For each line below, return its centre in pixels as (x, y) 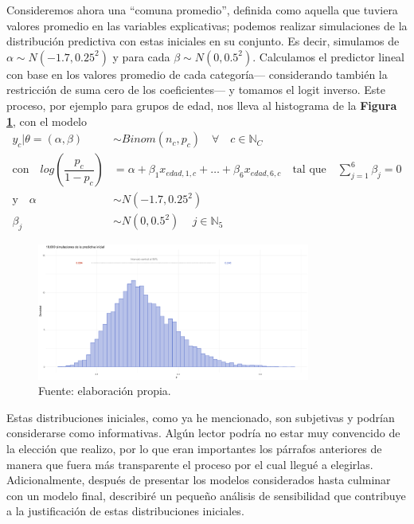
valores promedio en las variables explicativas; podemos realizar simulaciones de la (207, 25)
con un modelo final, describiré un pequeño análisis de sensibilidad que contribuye (206, 495)
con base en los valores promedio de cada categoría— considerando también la (197, 74)
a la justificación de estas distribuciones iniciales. (125, 511)
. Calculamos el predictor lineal (328, 56)
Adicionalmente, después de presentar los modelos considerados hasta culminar (199, 480)
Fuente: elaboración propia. (105, 391)
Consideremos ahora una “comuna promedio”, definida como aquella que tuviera (202, 10)
